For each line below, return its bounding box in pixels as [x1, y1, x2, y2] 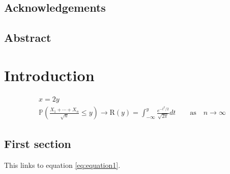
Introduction [4, 64, 95, 85]
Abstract [4, 30, 51, 45]
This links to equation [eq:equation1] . [4, 160, 121, 170]
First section [4, 136, 71, 152]
